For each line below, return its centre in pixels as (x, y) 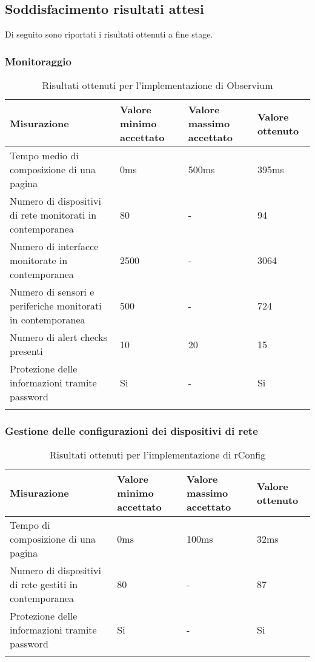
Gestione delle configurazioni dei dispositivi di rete (131, 430)
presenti (26, 351)
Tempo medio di (44, 156)
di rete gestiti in (44, 584)
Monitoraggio (38, 61)
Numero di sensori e (52, 292)
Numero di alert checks (59, 337)
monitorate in (39, 260)
